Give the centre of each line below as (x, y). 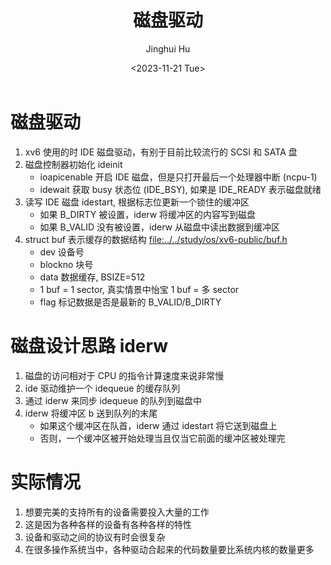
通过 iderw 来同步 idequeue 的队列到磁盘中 (113, 400)
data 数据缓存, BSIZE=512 (92, 277)
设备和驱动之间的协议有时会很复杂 (95, 537)
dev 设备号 (62, 252)
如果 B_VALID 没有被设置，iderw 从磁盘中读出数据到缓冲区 (159, 227)
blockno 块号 (66, 264)
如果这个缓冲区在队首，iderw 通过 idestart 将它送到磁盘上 (158, 425)
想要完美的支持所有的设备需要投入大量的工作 (117, 512)
